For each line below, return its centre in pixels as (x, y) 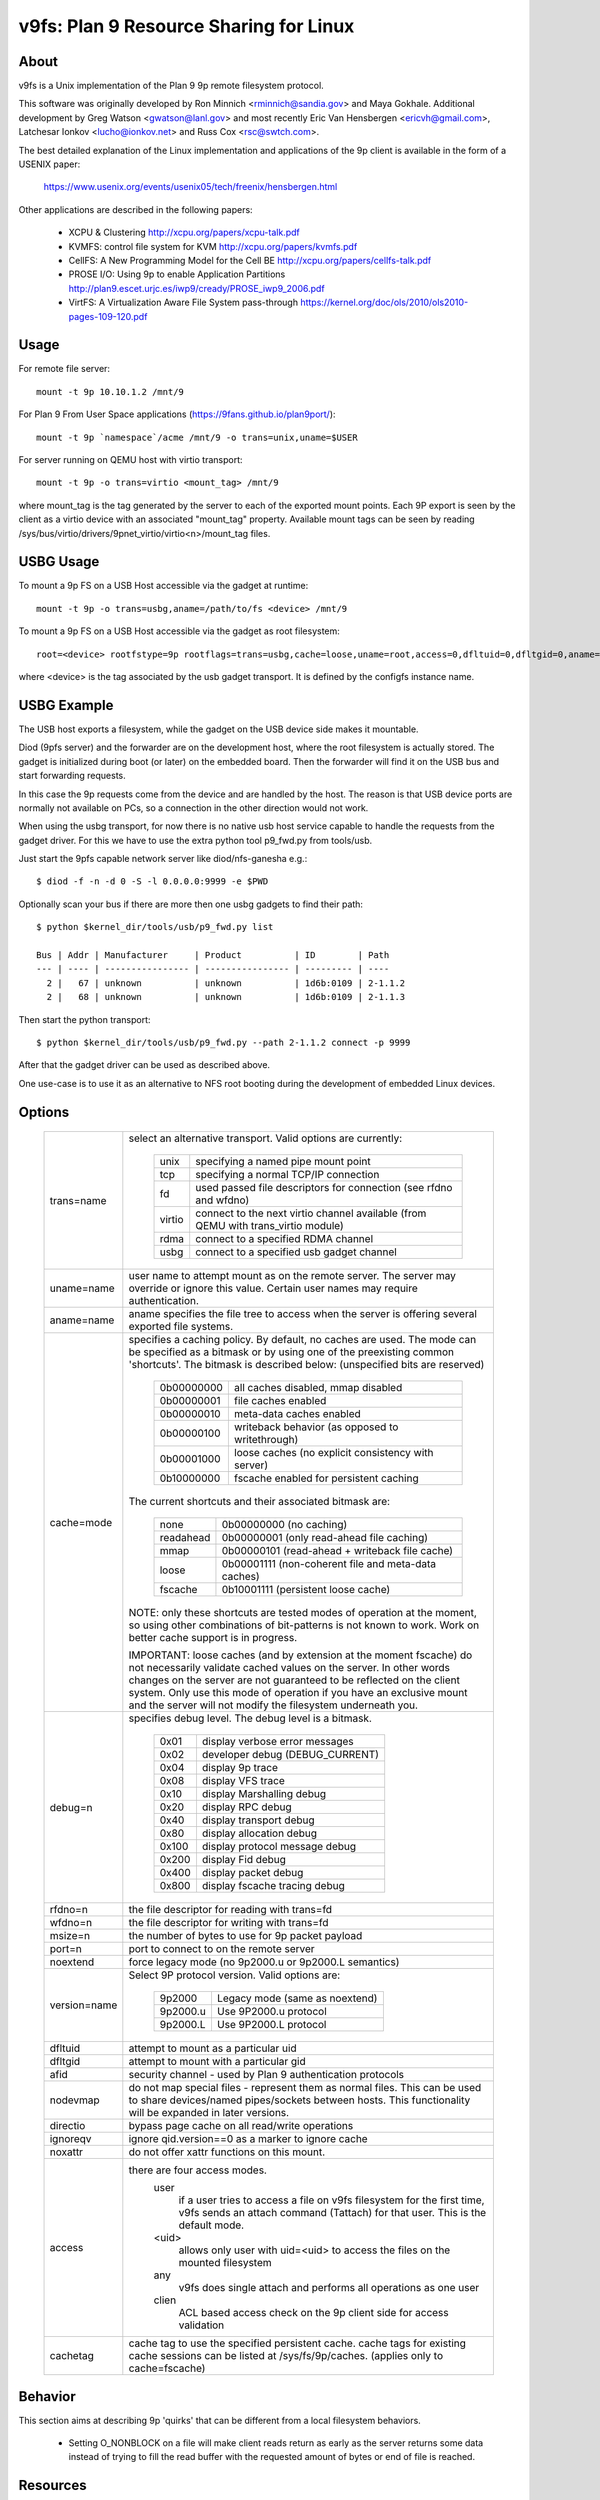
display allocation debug (259, 1833)
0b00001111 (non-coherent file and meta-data (329, 1564)
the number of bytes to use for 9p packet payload (245, 1936)
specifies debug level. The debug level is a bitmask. (250, 1718)
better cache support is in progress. (213, 1638)
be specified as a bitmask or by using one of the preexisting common (291, 1352)
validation (201, 2325)
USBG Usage (59, 561)
